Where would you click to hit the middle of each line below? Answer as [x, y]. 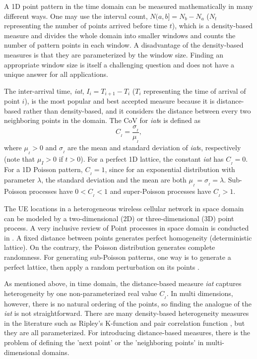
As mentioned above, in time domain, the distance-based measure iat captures [123, 283]
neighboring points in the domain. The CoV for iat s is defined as [102, 120]
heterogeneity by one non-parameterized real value [81, 293]
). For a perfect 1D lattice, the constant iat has [152, 159]
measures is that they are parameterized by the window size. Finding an [114, 54]
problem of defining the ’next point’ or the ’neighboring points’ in [104, 342]
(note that [20, 159]
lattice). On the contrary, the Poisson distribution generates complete [110, 247]
